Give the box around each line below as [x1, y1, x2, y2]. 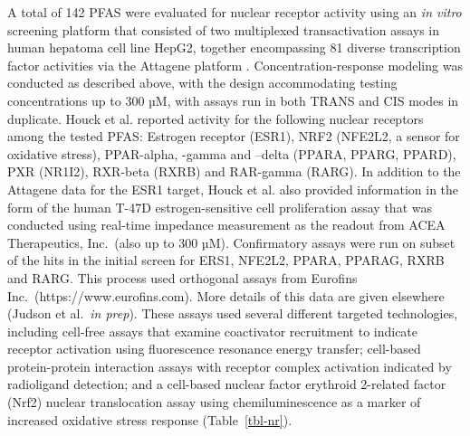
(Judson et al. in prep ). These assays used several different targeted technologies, [7, 304, 458, 323]
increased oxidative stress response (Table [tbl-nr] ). [7, 410, 293, 429]
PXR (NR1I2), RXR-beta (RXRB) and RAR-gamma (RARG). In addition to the [7, 162, 461, 181]
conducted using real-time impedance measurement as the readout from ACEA [7, 215, 446, 234]
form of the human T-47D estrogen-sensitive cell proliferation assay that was [7, 197, 432, 216]
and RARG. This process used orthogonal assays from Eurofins [7, 268, 358, 287]
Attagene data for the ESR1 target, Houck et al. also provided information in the [7, 179, 459, 198]
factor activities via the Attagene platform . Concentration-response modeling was [7, 55, 463, 74]
